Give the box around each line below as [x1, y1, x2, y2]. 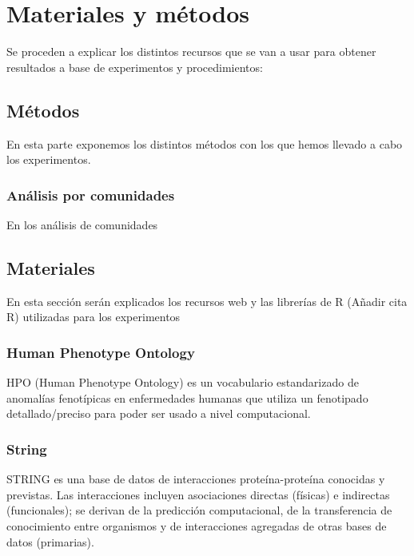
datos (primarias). [6, 533, 94, 550]
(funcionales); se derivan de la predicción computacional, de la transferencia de [6, 502, 392, 518]
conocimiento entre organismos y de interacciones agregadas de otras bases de [6, 517, 387, 534]
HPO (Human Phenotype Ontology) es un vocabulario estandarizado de [6, 374, 359, 391]
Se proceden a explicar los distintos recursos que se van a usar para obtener [6, 43, 376, 60]
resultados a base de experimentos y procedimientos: [6, 58, 263, 75]
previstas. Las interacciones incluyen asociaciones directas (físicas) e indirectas [6, 486, 390, 502]
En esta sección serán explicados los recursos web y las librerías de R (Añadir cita [6, 292, 408, 309]
